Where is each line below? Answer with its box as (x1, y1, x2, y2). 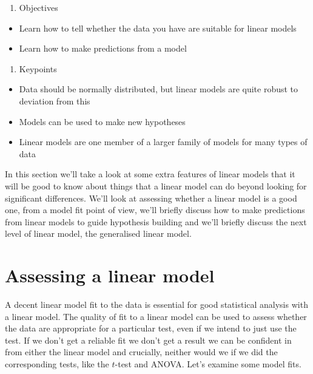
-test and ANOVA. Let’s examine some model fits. (115, 358, 301, 370)
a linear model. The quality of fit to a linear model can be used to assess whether (5, 310, 307, 322)
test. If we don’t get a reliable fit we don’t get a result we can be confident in (5, 333, 292, 346)
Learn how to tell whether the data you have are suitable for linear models (19, 21, 297, 34)
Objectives (19, 1, 58, 13)
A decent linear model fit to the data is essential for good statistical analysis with (5, 298, 308, 311)
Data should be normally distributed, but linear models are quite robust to (19, 83, 298, 95)
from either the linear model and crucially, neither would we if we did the (5, 345, 278, 358)
